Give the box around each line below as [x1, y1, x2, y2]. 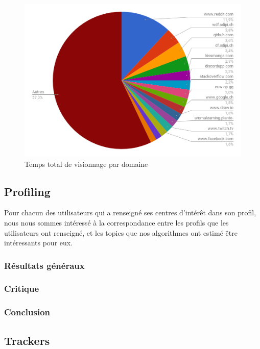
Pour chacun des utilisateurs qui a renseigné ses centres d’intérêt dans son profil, [4, 207, 256, 218]
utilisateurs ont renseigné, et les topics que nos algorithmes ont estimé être [4, 227, 238, 238]
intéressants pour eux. [4, 237, 73, 248]
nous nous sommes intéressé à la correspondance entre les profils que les [4, 217, 229, 228]
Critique [4, 282, 39, 295]
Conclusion [4, 306, 50, 318]
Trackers [4, 332, 50, 348]
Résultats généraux [4, 259, 85, 271]
